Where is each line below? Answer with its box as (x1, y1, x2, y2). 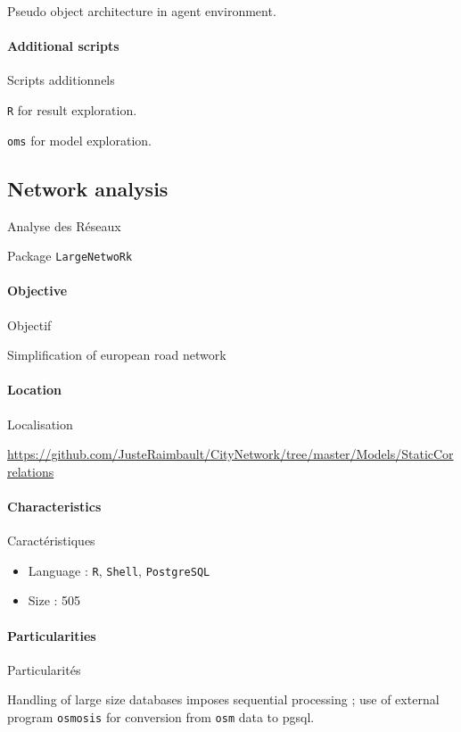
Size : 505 (28, 591, 81, 610)
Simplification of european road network (7, 345, 226, 364)
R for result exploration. (7, 100, 137, 119)
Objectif (7, 315, 52, 334)
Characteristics (7, 496, 102, 515)
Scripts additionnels (7, 71, 115, 89)
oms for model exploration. (7, 130, 152, 149)
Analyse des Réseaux (7, 216, 121, 235)
